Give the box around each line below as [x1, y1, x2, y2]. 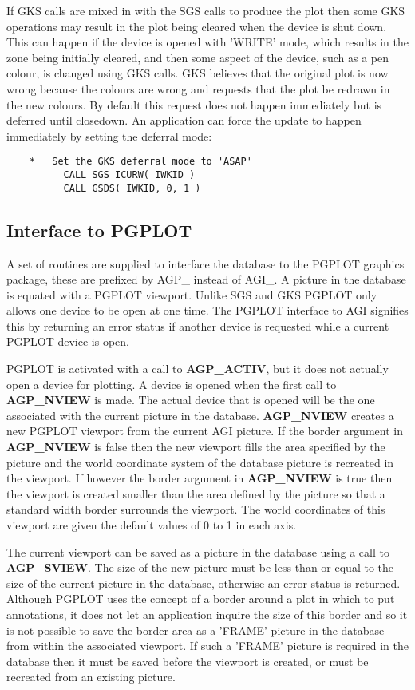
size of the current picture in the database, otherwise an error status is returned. [6, 574, 401, 591]
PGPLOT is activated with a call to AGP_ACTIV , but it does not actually [6, 360, 389, 377]
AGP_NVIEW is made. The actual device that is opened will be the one [6, 391, 375, 408]
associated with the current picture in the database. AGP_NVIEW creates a [6, 406, 394, 423]
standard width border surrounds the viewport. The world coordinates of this [6, 501, 385, 517]
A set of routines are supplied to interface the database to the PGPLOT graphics [6, 255, 405, 272]
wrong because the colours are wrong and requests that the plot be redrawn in [6, 80, 390, 97]
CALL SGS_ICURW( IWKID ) [63, 169, 196, 180]
